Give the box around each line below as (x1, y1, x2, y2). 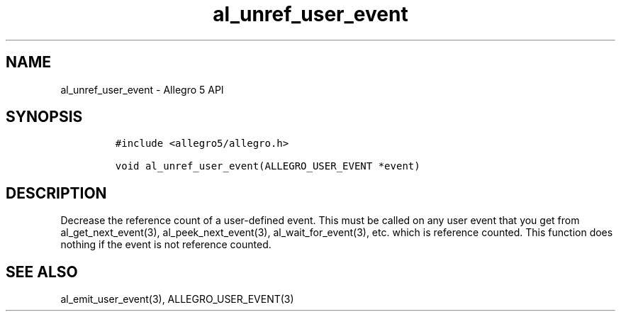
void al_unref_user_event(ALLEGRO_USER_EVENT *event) (115, 160, 420, 172)
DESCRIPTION (6, 184, 107, 202)
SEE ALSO (6, 262, 78, 281)
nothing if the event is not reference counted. (60, 238, 272, 251)
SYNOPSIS (6, 108, 83, 126)
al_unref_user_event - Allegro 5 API (60, 83, 224, 96)
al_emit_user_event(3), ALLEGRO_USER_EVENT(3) (60, 293, 294, 306)
